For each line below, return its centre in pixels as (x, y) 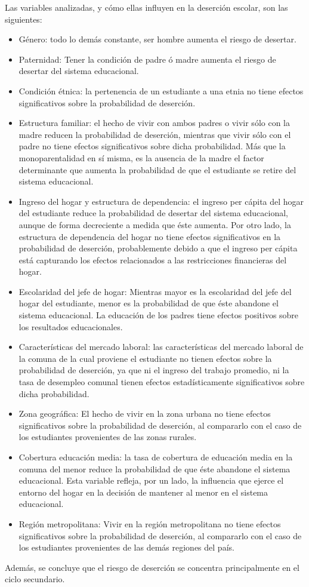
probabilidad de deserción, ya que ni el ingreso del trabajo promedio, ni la (154, 370)
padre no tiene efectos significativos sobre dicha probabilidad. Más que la (152, 146)
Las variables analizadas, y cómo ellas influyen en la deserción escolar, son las (146, 7)
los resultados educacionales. (71, 326)
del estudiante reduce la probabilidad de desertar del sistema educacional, (153, 213)
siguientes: (24, 19)
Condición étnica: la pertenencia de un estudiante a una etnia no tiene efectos (161, 90)
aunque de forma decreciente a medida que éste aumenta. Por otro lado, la (155, 224)
